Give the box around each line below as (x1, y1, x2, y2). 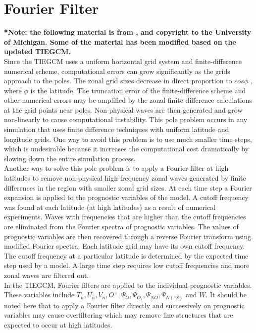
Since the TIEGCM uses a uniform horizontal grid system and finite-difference (4, 56, 242, 66)
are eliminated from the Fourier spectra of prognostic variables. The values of (4, 221, 239, 231)
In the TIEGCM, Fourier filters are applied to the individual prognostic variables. (4, 279, 252, 290)
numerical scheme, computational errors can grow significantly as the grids (4, 66, 230, 76)
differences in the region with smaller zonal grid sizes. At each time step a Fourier (4, 182, 252, 193)
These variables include (4, 289, 75, 300)
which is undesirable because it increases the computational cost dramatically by (4, 143, 249, 154)
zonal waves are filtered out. (4, 269, 89, 280)
